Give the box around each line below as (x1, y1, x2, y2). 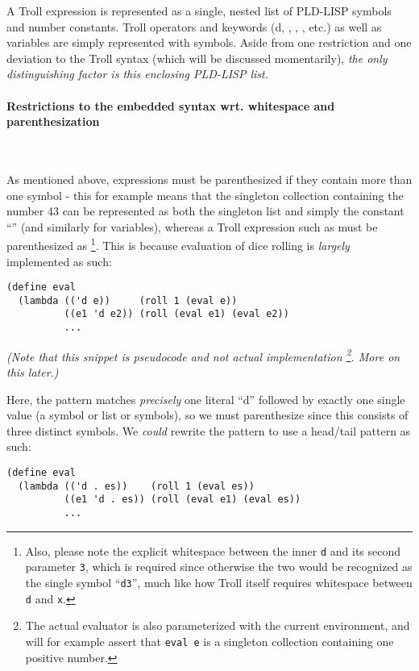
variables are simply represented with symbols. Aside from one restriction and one (6, 34, 412, 51)
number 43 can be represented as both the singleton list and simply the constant (6, 202, 404, 219)
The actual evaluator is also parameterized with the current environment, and (25, 617, 410, 634)
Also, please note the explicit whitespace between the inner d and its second (25, 542, 401, 559)
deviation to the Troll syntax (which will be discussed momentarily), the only (6, 49, 388, 66)
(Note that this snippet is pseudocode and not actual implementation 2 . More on (6, 345, 400, 365)
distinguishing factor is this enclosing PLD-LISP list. (6, 65, 269, 82)
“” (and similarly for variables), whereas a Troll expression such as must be (6, 218, 378, 235)
